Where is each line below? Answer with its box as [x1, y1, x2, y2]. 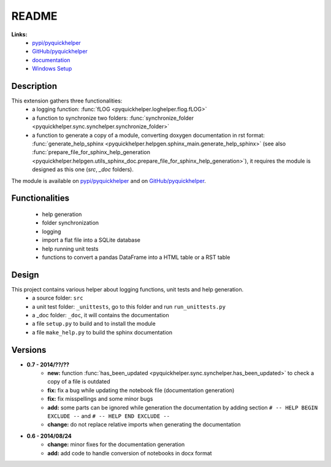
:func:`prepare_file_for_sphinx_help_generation [32, 149, 150, 156]
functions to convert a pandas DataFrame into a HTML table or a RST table [42, 253, 230, 261]
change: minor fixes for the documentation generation [47, 441, 185, 448]
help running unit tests [42, 245, 99, 252]
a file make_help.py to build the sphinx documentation [32, 328, 173, 336]
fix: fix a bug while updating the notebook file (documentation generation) [47, 387, 235, 394]
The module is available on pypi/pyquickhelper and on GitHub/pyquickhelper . [11, 177, 207, 184]
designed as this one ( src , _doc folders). [32, 166, 134, 173]
